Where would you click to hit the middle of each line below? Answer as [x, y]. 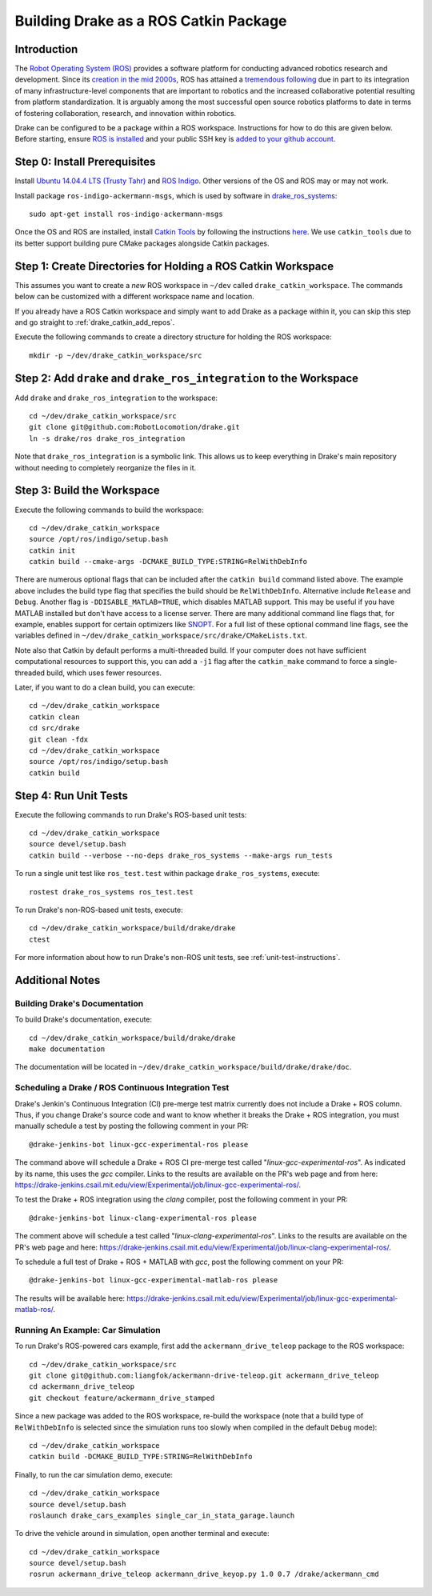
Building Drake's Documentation [79, 1003]
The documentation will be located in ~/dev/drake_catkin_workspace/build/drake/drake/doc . [183, 1067]
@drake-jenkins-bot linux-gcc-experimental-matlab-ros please [154, 1280]
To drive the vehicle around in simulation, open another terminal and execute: [142, 1534]
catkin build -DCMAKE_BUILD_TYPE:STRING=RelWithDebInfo [141, 1457]
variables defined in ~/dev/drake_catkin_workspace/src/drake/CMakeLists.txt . [161, 635]
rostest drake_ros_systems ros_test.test [111, 892]
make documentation [67, 1049]
